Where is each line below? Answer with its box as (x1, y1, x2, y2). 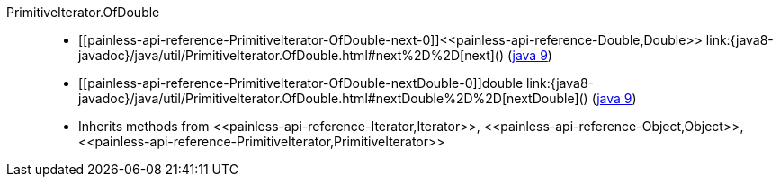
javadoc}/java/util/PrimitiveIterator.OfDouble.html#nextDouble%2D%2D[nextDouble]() (78, 91, 588, 106)
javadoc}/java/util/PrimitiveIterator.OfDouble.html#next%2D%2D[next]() (78, 48, 505, 63)
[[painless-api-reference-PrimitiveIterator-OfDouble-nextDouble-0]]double (78, 75, 524, 91)
